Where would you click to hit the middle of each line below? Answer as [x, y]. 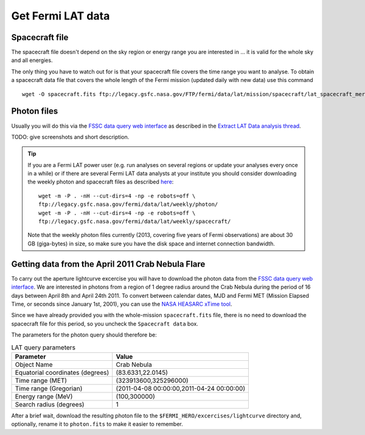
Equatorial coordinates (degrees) [62, 372]
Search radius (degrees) [50, 404]
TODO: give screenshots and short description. [70, 137]
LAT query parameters [43, 348]
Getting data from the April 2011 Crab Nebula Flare [108, 264]
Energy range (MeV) [44, 396]
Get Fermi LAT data [61, 16]
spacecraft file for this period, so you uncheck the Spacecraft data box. [105, 324]
